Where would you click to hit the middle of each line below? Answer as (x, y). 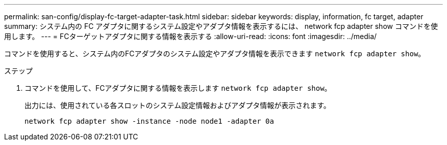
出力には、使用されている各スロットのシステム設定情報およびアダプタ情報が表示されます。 (178, 105)
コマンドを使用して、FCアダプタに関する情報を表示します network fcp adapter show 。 (178, 88)
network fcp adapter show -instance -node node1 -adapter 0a (149, 121)
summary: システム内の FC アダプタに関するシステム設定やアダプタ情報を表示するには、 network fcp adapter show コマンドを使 (221, 26)
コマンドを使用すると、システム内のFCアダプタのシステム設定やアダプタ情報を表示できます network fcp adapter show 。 (215, 53)
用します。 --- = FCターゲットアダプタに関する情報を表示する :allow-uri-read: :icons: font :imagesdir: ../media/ (191, 36)
